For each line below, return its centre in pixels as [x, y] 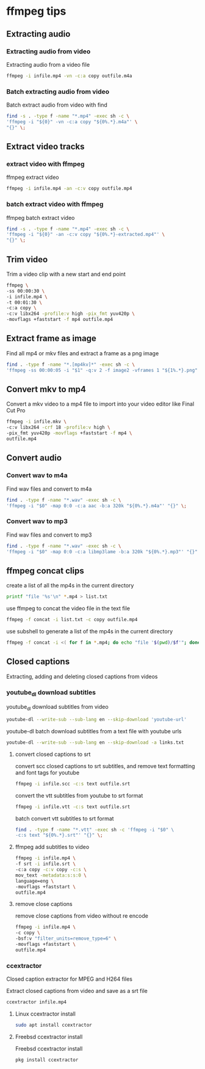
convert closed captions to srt [53, 754]
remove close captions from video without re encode [81, 916]
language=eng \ [34, 881]
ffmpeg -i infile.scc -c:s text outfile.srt [73, 784]
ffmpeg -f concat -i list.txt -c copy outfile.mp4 [72, 620]
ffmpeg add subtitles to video [52, 847]
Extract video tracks [45, 147]
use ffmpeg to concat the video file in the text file [68, 608]
